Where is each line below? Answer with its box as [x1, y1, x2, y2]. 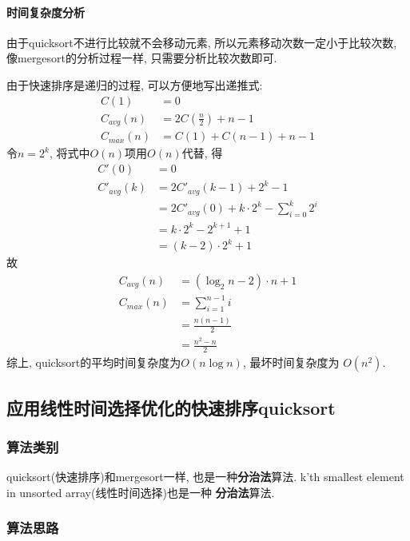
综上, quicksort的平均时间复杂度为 [6, 354, 181, 371]
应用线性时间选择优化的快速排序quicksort [6, 395, 336, 420]
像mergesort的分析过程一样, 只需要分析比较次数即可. [6, 50, 277, 66]
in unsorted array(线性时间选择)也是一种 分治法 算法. [6, 483, 275, 500]
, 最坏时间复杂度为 [242, 354, 340, 371]
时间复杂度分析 [6, 3, 85, 20]
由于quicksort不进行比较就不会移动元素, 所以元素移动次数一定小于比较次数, [6, 34, 397, 50]
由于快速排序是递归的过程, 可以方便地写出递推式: [6, 76, 263, 93]
